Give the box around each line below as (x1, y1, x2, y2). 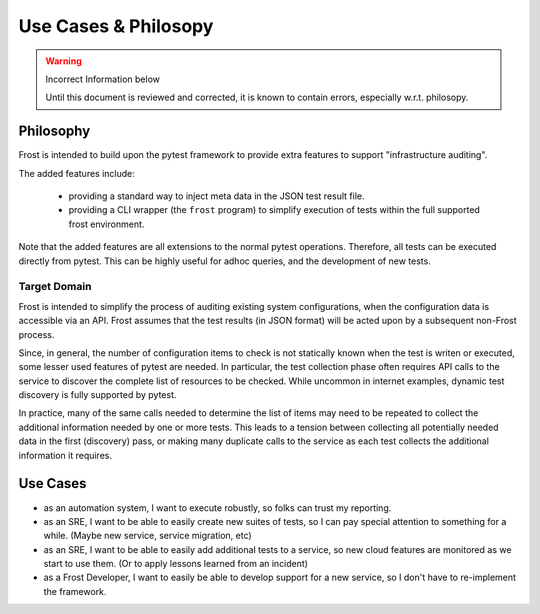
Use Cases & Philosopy (18, 15, 214, 37)
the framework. (43, 585, 107, 597)
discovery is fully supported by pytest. (18, 389, 177, 401)
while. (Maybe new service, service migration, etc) (43, 530, 252, 542)
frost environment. (68, 218, 145, 230)
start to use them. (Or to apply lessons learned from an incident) (43, 558, 309, 570)
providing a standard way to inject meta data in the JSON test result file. (68, 190, 365, 202)
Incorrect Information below (45, 73, 160, 85)
